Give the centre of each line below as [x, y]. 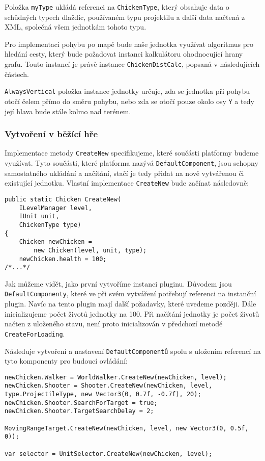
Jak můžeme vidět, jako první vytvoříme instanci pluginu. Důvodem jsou [118, 283]
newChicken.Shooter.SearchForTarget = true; [81, 403]
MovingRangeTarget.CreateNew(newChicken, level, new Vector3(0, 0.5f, [127, 428]
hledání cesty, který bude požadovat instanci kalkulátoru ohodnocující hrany [124, 54]
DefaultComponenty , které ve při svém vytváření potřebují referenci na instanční [130, 293]
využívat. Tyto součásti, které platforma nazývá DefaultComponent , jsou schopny [131, 163]
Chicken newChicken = [55, 242]
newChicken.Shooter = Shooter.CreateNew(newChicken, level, [109, 386]
